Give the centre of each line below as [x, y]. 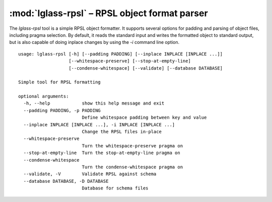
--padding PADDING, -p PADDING [62, 110]
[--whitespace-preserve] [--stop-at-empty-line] [130, 61]
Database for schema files [115, 188]
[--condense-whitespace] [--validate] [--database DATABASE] [146, 68]
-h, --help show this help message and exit [94, 103]
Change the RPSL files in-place [122, 132]
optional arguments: [44, 96]
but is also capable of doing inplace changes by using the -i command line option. [94, 42]
